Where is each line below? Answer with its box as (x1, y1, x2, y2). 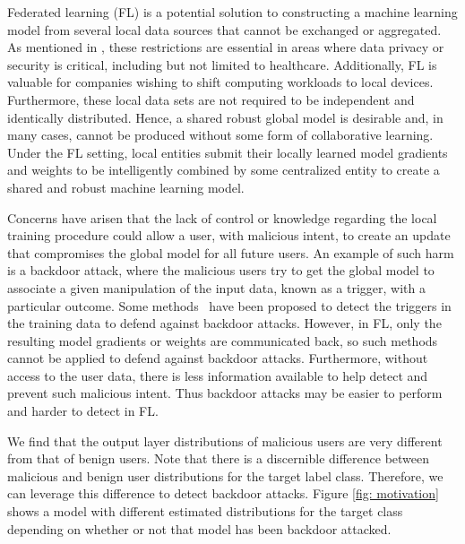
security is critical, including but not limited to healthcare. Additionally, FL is (7, 55, 437, 73)
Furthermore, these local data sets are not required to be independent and (7, 90, 415, 108)
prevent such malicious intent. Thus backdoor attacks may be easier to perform (7, 384, 443, 402)
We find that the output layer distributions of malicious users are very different (7, 431, 443, 450)
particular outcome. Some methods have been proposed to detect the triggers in (7, 296, 452, 315)
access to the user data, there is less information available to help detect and (7, 366, 428, 384)
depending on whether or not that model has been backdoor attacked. (7, 519, 392, 538)
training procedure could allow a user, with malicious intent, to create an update (7, 226, 451, 245)
